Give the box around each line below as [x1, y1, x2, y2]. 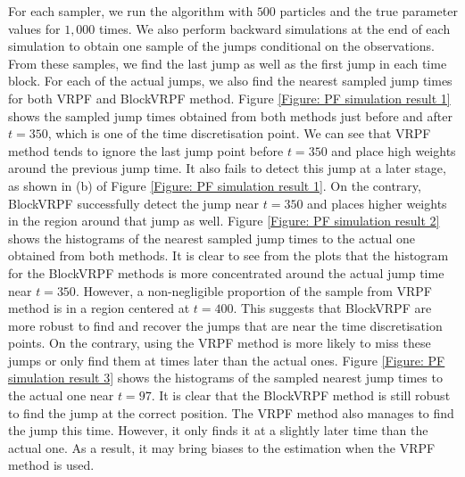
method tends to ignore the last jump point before [8, 141, 284, 160]
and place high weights [331, 141, 456, 160]
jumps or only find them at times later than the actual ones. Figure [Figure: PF [8, 350, 445, 369]
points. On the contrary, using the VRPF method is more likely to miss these [8, 333, 431, 352]
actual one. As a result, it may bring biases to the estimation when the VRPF [8, 438, 436, 456]
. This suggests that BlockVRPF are [233, 299, 432, 317]
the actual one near [8, 386, 114, 405]
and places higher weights [307, 193, 447, 212]
